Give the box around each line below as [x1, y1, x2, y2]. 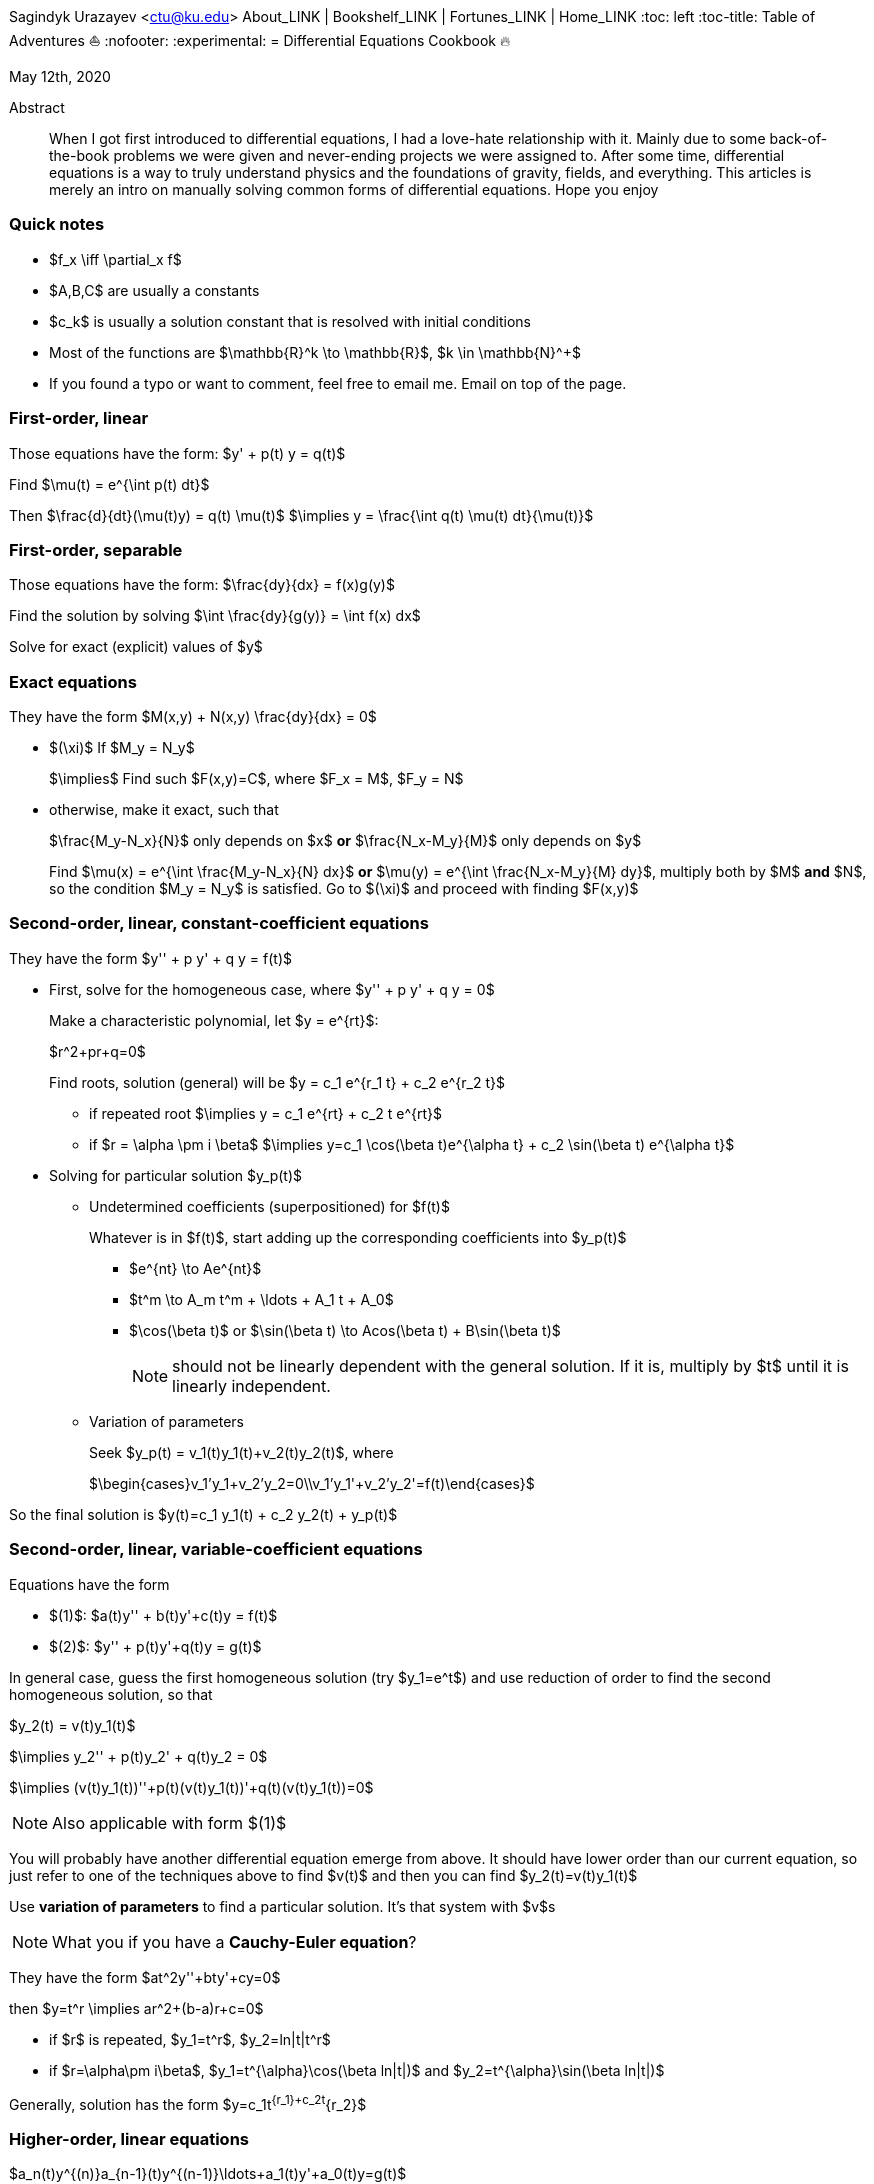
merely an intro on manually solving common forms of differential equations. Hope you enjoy [49, 181, 659, 198]
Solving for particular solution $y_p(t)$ [49, 1166, 303, 1184]
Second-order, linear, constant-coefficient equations [9, 913, 429, 934]
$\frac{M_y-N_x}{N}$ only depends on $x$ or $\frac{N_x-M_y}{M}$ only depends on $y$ [49, 832, 642, 849]
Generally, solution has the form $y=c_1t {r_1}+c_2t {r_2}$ [9, 2092, 367, 2113]
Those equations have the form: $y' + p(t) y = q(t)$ [9, 444, 346, 462]
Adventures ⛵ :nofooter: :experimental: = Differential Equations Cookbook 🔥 [9, 32, 511, 49]
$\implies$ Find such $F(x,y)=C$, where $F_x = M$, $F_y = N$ [49, 770, 464, 787]
